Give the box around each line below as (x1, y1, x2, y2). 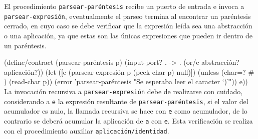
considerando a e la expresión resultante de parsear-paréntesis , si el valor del (4, 96, 248, 106)
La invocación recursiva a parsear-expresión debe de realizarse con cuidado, (4, 86, 243, 96)
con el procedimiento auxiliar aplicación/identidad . (4, 125, 169, 136)
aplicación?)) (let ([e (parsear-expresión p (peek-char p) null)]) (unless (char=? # (4, 66, 254, 77)
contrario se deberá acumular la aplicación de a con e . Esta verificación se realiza (4, 115, 253, 126)
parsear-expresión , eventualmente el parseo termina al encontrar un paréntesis (4, 10, 251, 21)
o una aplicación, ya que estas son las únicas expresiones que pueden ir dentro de (4, 30, 253, 40)
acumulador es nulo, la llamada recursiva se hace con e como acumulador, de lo (4, 106, 247, 116)
